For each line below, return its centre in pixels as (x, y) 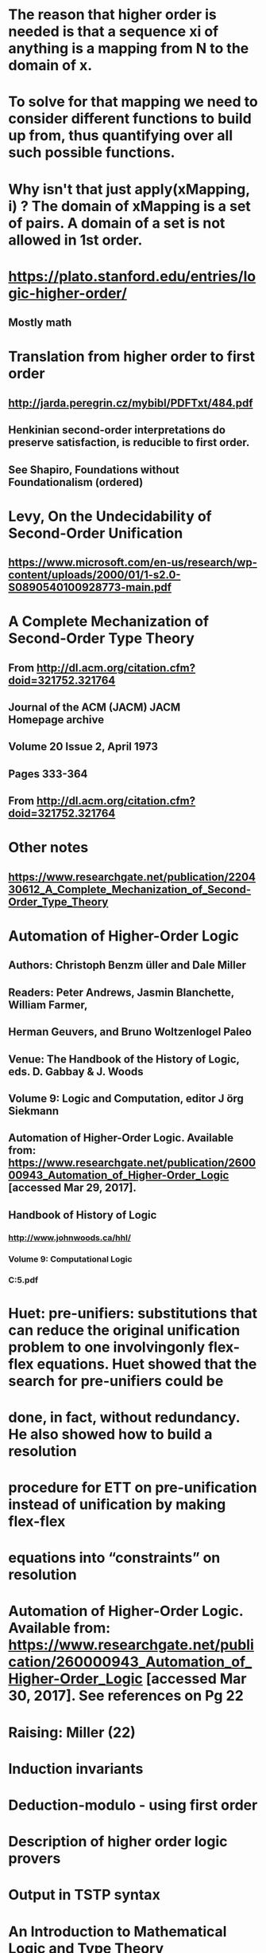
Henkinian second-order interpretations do (117, 431)
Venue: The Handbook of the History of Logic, (124, 1059)
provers (35, 1859)
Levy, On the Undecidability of (110, 516)
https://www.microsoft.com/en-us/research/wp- (133, 563)
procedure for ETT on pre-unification (133, 1488)
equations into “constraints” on (114, 1558)
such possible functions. (92, 153)
